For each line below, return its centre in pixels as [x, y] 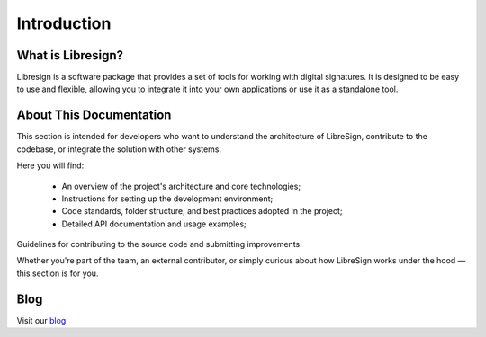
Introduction [64, 23]
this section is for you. [58, 273]
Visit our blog [41, 320]
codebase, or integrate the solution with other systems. [119, 149]
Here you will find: [50, 165]
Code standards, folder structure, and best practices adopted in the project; [202, 211]
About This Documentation [94, 115]
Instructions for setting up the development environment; [167, 199]
